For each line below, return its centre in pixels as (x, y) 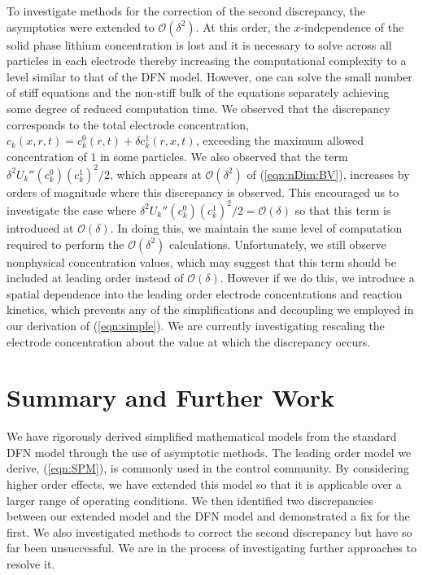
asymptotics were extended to (81, 26)
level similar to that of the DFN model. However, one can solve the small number (209, 76)
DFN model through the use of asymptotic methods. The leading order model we (209, 452)
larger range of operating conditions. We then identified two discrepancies (190, 500)
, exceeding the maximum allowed (280, 140)
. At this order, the (243, 26)
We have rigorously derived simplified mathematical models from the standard (202, 436)
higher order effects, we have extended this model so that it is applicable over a (204, 484)
